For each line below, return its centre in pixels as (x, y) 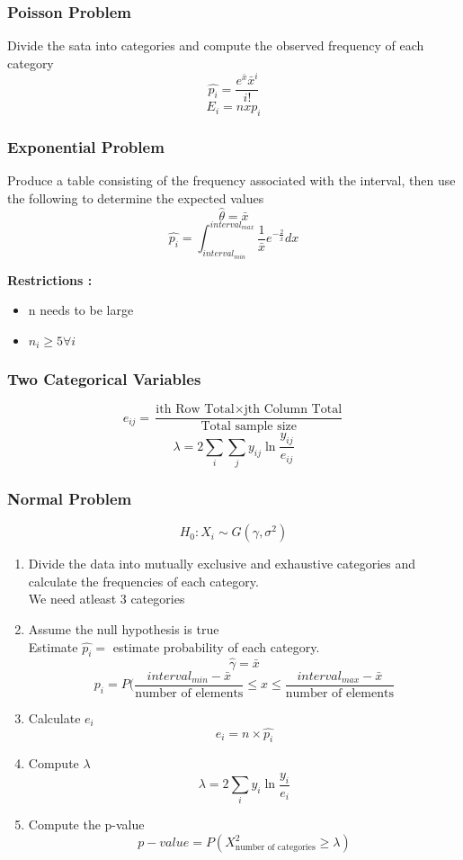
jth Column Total (293, 410)
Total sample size (249, 427)
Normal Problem (70, 498)
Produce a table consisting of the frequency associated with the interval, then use (231, 180)
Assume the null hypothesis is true (124, 629)
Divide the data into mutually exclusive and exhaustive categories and (222, 564)
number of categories (275, 847)
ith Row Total (195, 410)
